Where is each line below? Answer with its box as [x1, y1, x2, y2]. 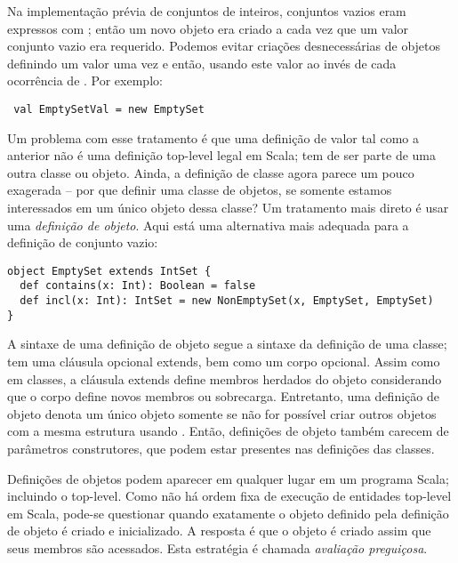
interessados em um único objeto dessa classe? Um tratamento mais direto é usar [7, 198, 449, 216]
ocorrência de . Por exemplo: [7, 71, 163, 90]
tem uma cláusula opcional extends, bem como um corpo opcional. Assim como [7, 352, 440, 370]
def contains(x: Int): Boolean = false [20, 279, 256, 293]
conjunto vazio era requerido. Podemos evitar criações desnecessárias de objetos [7, 36, 441, 55]
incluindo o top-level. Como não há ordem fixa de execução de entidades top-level [7, 487, 452, 505]
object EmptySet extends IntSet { [7, 264, 212, 277]
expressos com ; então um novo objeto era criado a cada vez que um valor [7, 19, 409, 37]
